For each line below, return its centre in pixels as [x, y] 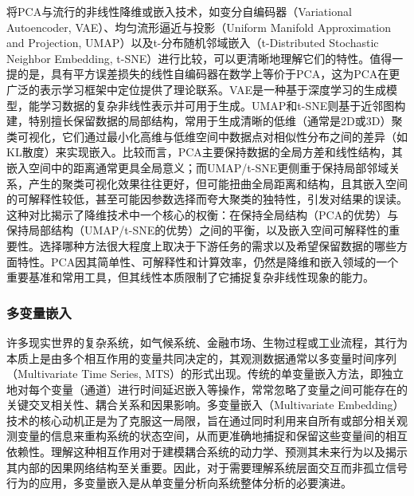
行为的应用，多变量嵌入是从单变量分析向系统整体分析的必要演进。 [179, 483]
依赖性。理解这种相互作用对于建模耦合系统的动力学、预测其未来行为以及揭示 [207, 452]
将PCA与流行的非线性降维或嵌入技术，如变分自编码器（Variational [179, 11]
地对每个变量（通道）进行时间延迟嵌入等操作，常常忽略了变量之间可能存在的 [207, 389]
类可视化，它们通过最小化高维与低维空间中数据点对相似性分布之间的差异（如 [207, 136]
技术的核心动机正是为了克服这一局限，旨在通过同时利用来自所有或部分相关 [201, 420]
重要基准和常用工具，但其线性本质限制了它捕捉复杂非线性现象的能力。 [190, 277]
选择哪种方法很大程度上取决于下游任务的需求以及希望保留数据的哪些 [218, 245]
